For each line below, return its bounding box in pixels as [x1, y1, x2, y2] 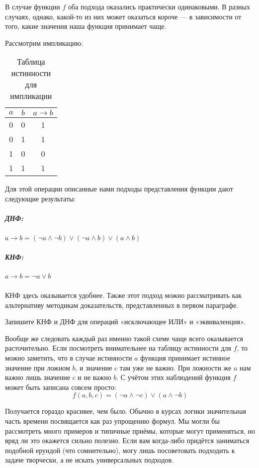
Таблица [17, 56, 45, 68]
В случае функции [5, 1, 60, 11]
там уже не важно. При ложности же [119, 362, 232, 373]
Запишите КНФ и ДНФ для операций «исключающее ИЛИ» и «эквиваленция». [5, 316, 246, 327]
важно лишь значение [5, 372, 70, 382]
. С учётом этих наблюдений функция [116, 372, 231, 382]
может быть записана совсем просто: [5, 381, 116, 392]
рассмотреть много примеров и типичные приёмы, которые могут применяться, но [5, 425, 255, 436]
